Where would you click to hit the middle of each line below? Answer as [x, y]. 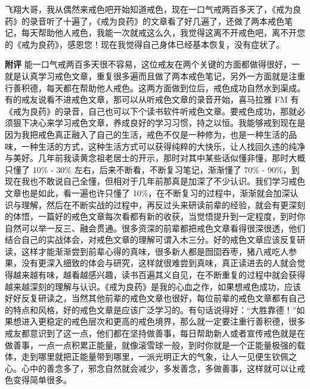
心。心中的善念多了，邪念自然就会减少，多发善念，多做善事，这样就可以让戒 [155, 368]
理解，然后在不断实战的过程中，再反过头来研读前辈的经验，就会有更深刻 [163, 204]
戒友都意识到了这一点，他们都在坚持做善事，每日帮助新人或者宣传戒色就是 [151, 333]
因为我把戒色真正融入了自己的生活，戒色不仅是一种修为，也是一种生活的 [147, 134]
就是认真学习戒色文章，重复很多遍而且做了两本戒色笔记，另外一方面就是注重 [155, 75]
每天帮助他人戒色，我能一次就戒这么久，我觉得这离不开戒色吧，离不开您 [163, 33]
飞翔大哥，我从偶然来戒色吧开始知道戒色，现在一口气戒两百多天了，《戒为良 [153, 9]
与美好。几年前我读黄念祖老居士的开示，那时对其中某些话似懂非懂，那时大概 [155, 158]
